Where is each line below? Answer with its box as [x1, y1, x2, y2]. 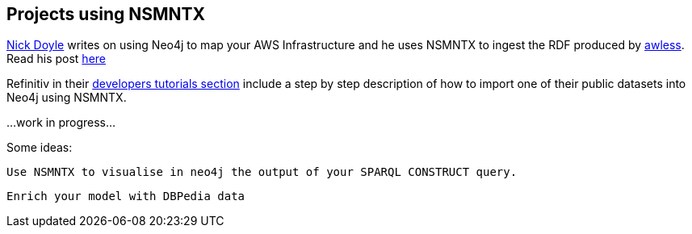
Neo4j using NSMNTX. [6, 90, 127, 105]
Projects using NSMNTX [6, 4, 206, 24]
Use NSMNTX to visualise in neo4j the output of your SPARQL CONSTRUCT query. [6, 165, 518, 179]
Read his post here [6, 52, 106, 66]
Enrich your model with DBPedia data [6, 190, 245, 203]
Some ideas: [6, 140, 73, 155]
